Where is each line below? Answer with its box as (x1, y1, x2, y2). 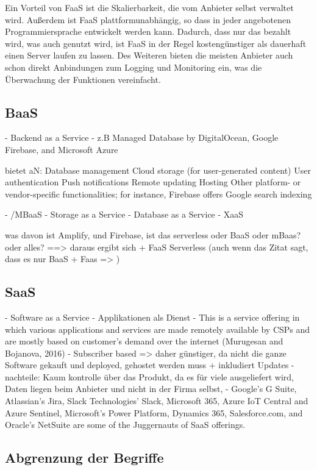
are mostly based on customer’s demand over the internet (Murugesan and (5, 335, 283, 347)
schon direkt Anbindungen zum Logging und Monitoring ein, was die (5, 60, 262, 73)
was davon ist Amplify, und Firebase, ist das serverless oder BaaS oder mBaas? (5, 228, 301, 241)
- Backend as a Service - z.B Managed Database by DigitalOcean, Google (5, 131, 279, 144)
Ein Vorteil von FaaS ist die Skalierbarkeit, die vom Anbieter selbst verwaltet (5, 1, 294, 13)
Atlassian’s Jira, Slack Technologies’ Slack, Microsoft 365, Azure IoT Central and (5, 394, 308, 407)
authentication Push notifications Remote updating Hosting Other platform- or (5, 176, 301, 188)
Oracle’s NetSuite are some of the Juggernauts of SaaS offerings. (5, 418, 246, 431)
